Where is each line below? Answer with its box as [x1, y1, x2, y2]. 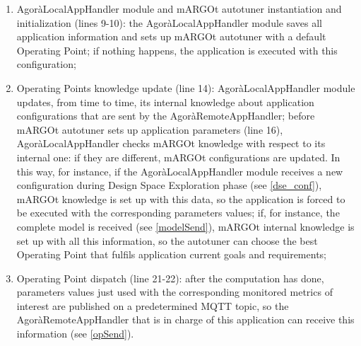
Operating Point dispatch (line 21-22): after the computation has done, [16, 270, 324, 285]
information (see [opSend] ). [16, 326, 134, 341]
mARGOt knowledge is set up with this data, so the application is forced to [16, 191, 345, 206]
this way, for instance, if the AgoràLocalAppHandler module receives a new [16, 163, 343, 178]
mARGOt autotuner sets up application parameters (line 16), [16, 122, 283, 137]
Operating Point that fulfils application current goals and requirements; [16, 247, 326, 262]
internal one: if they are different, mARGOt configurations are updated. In [16, 149, 341, 164]
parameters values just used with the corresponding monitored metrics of [16, 284, 333, 299]
